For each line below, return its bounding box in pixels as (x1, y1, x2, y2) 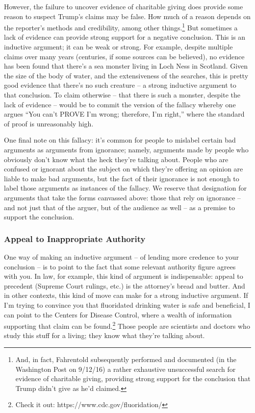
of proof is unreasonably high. (4, 118, 94, 128)
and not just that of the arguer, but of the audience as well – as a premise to (4, 202, 235, 212)
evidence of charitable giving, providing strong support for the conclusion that (15, 373, 251, 384)
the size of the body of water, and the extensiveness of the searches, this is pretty (4, 70, 249, 80)
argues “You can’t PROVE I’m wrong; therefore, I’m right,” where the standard (4, 109, 245, 119)
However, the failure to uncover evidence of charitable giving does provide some (4, 1, 243, 11)
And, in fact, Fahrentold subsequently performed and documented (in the (15, 354, 236, 364)
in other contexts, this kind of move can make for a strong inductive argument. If (4, 290, 248, 300)
